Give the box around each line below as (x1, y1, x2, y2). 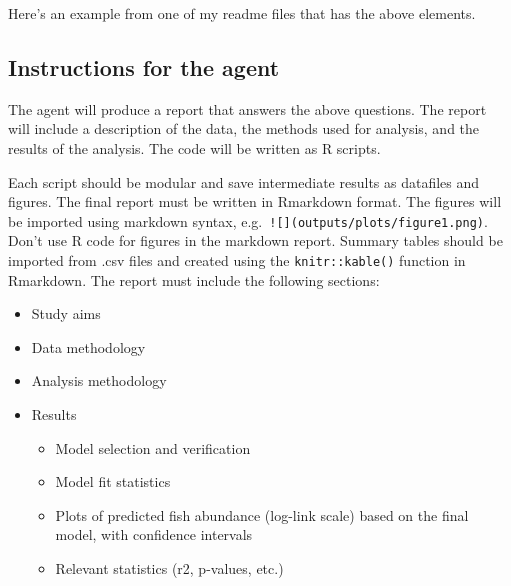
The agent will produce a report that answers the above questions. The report (8, 98, 487, 119)
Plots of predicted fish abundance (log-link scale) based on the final (55, 504, 469, 525)
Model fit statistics (55, 471, 171, 492)
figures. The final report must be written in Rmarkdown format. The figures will (8, 191, 502, 212)
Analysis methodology (31, 370, 167, 391)
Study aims (31, 303, 101, 324)
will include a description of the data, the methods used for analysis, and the (8, 118, 480, 139)
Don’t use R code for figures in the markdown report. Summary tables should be (8, 230, 503, 251)
